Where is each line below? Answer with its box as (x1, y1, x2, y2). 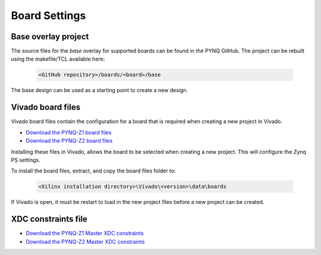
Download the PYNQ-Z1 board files (26, 128, 112, 136)
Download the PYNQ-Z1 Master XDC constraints (26, 229, 144, 237)
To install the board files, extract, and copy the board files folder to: (11, 167, 176, 175)
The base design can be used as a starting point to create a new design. (11, 87, 188, 94)
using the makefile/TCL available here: (11, 55, 105, 62)
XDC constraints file (11, 214, 87, 224)
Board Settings (11, 9, 86, 22)
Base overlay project (11, 32, 89, 42)
